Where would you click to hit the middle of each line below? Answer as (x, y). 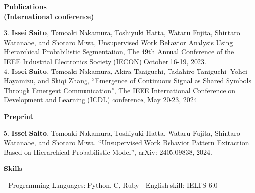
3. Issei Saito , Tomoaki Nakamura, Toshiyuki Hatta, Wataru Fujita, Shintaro (122, 33)
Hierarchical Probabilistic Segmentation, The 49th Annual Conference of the (119, 52)
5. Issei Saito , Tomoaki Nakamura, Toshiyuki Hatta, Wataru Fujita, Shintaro (122, 133)
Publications (25, 6)
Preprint (19, 116)
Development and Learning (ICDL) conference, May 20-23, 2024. (101, 100)
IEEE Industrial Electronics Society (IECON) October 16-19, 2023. (105, 61)
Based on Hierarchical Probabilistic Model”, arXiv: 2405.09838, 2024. (108, 152)
